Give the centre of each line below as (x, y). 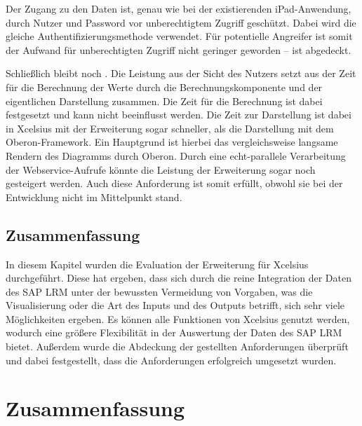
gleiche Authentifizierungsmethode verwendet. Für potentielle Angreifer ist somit (179, 36)
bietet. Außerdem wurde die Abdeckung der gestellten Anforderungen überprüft (177, 346)
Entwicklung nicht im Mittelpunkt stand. (94, 197)
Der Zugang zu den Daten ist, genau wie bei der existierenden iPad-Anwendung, (179, 8)
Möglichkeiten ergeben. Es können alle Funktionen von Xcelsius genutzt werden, (178, 318)
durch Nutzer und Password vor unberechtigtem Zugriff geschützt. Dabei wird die (181, 22)
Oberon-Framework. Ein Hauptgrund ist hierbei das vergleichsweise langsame (172, 142)
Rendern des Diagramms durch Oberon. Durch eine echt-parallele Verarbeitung (176, 155)
